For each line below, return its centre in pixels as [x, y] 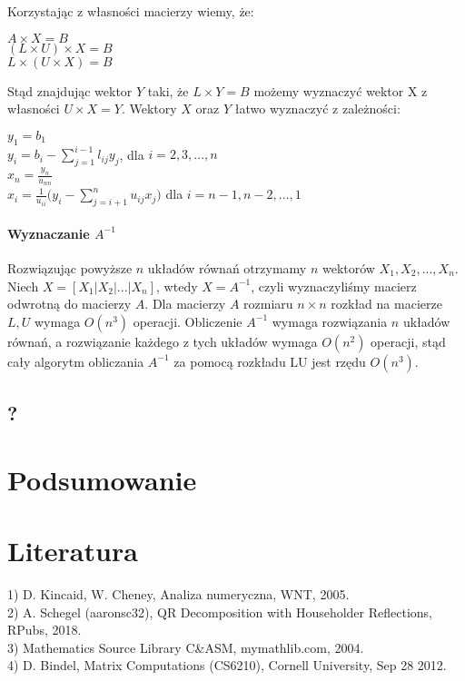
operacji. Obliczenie [188, 321]
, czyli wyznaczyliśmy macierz [334, 286]
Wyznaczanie [49, 233]
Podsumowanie [102, 479]
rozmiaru [268, 304]
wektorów [348, 267]
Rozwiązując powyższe [70, 267]
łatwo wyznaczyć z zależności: [317, 109]
